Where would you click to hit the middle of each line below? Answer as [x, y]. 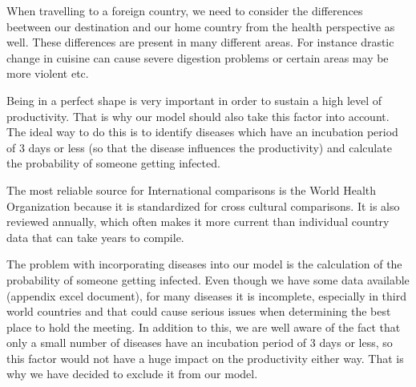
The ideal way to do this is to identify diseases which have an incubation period [202, 132]
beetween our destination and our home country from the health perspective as [201, 26]
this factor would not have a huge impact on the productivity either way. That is [205, 358]
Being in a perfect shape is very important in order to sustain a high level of [194, 100]
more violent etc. [48, 73]
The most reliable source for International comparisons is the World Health [192, 189]
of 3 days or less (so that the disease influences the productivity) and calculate [199, 147]
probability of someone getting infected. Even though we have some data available [208, 279]
